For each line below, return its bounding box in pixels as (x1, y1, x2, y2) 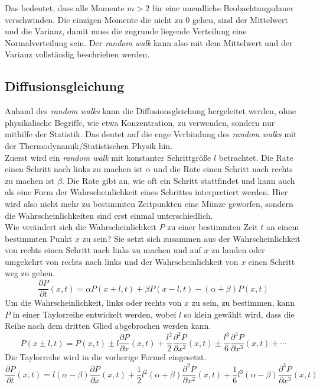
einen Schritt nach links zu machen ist (5, 163, 143, 175)
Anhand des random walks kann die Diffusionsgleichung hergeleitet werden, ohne (5, 105, 296, 117)
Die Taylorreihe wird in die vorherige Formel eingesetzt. (5, 351, 207, 363)
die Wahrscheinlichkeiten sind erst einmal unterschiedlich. (5, 209, 213, 221)
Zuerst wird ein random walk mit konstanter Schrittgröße (5, 151, 211, 163)
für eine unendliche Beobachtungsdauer (152, 2, 294, 14)
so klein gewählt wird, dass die (184, 308, 295, 320)
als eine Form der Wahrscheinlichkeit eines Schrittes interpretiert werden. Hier (5, 186, 288, 198)
